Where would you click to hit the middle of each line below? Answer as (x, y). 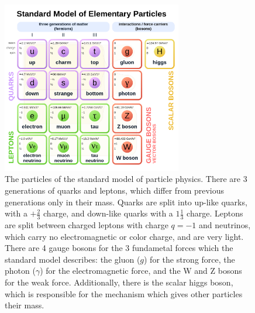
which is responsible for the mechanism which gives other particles (124, 293)
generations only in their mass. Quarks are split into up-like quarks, (126, 202)
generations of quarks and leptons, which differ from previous (115, 190)
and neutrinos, (225, 224)
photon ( (20, 271)
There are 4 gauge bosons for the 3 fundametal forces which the (119, 248)
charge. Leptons (215, 213)
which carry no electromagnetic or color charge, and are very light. (124, 236)
